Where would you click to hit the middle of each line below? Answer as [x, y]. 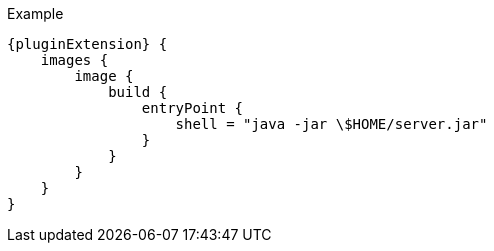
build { [138, 92]
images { [74, 60]
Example [35, 13]
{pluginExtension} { [87, 44]
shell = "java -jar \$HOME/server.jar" [331, 124]
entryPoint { [192, 108]
